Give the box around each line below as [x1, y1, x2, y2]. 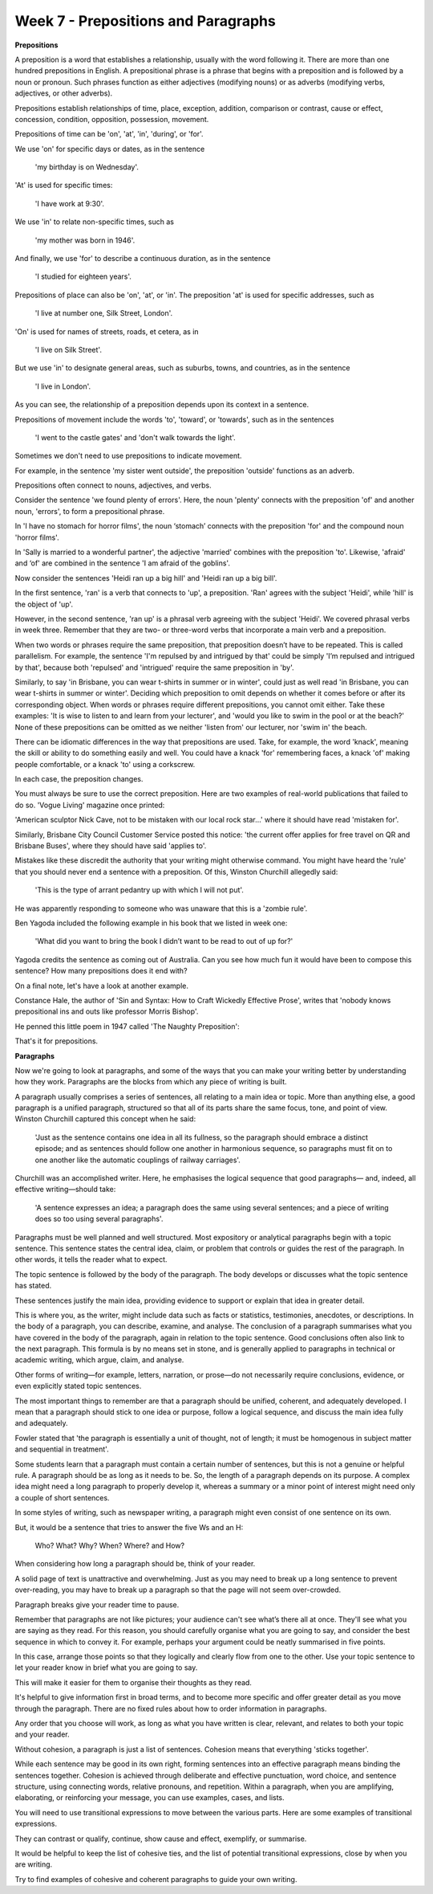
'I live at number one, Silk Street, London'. [34, 308, 173, 318]
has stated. [14, 1281, 52, 1291]
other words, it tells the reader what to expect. [14, 1255, 168, 1264]
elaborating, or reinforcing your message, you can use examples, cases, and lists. [14, 1793, 285, 1802]
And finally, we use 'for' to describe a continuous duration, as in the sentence [14, 254, 271, 263]
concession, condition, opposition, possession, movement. [14, 114, 209, 124]
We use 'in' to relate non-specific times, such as [14, 217, 175, 227]
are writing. [14, 1859, 53, 1869]
